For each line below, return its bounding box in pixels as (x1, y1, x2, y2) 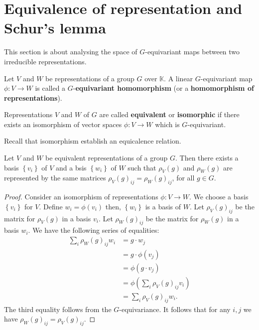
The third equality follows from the (4, 304, 112, 314)
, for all (172, 172, 195, 183)
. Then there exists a (175, 153, 239, 163)
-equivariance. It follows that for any (119, 304, 231, 314)
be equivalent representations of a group (45, 153, 168, 163)
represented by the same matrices (4, 172, 106, 183)
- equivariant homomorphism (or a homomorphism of (73, 83, 254, 93)
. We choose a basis (189, 191, 249, 202)
